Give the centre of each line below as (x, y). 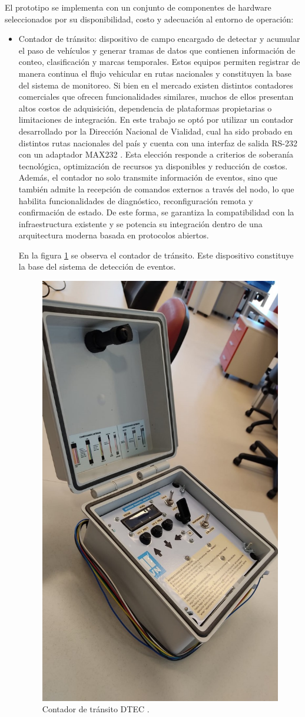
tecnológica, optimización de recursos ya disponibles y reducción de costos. (153, 166)
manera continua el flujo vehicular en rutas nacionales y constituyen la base (155, 73)
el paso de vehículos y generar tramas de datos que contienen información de (157, 50)
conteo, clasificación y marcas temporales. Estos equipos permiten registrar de (159, 62)
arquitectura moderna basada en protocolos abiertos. (114, 235)
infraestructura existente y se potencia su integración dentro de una (140, 223)
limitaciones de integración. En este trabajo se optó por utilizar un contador (156, 119)
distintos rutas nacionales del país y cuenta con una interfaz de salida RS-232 (158, 143)
